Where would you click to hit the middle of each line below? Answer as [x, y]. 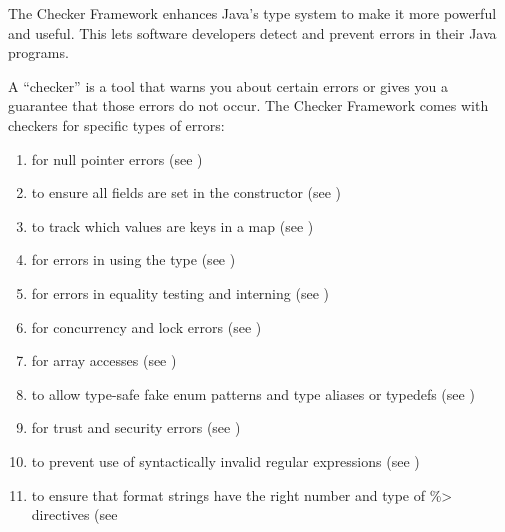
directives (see [74, 514]
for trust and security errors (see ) [136, 427]
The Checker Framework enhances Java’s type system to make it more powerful [252, 13]
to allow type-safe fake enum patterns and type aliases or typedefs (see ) [253, 393]
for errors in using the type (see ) [133, 259]
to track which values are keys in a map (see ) [172, 225]
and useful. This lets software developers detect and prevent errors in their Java [252, 32]
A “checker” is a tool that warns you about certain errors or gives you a [228, 85]
